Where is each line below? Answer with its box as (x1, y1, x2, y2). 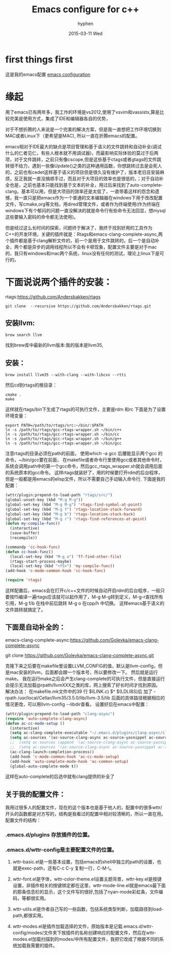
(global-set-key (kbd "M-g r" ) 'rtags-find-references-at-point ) (5, 516, 147, 521)
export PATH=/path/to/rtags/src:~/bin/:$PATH (5, 423, 103, 428)
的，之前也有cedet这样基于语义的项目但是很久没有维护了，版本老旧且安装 (5, 169, 160, 175)
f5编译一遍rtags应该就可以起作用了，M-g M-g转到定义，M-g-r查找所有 (14, 594, 164, 600)
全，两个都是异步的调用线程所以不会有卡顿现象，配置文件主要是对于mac (5, 244, 157, 250)
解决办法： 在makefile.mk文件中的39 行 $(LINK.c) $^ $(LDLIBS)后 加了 (5, 688, 153, 694)
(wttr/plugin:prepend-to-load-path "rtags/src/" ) (5, 492, 113, 498)
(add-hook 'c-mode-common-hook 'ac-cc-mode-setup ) (10, 754, 120, 759)
